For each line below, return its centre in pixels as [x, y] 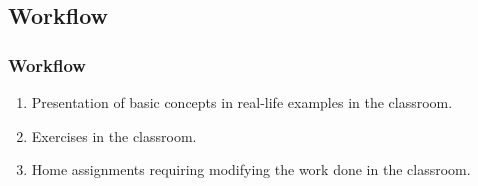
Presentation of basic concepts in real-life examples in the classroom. [242, 102]
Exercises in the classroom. [114, 135]
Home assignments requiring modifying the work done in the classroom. [251, 169]
